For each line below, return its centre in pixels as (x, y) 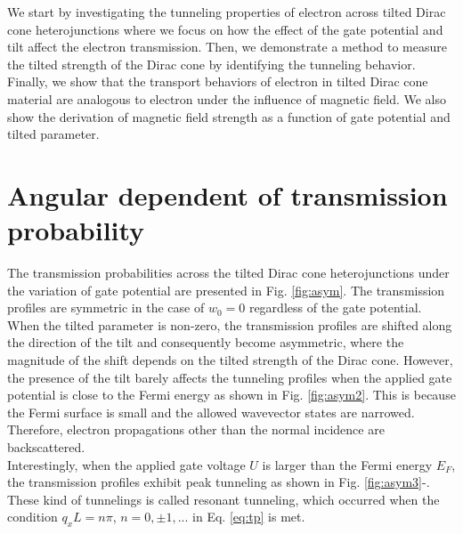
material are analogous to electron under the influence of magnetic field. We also (227, 98)
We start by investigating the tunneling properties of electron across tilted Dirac (227, 12)
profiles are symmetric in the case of (106, 307)
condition (32, 517)
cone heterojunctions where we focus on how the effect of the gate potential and (225, 29)
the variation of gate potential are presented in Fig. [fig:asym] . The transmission (226, 290)
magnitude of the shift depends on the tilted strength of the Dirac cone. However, (230, 360)
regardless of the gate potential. (335, 307)
